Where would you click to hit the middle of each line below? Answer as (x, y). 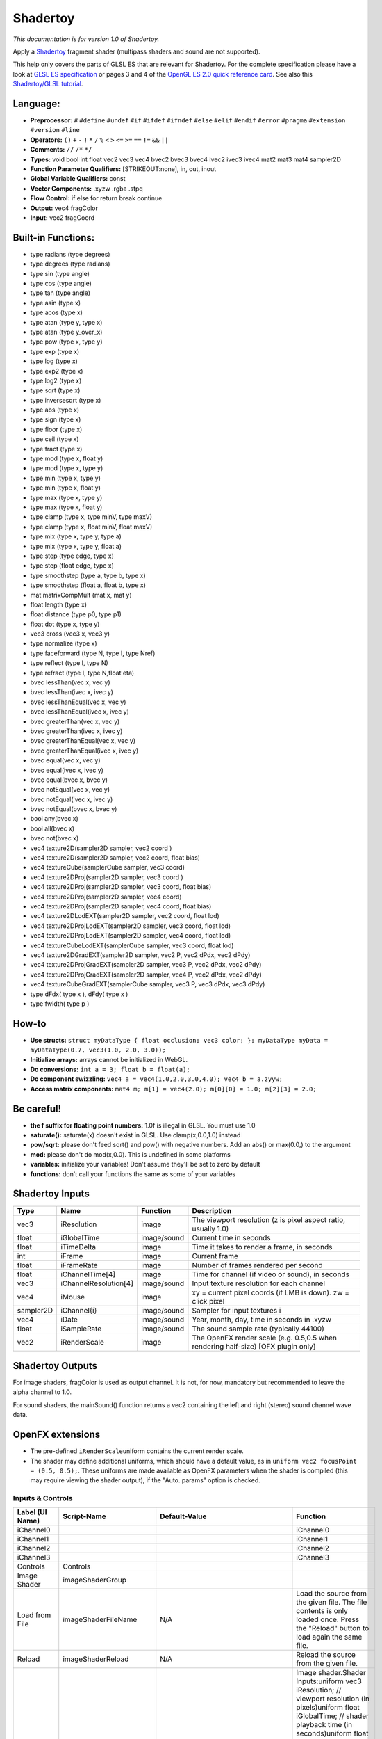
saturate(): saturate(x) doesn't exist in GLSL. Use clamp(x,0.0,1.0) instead (135, 1135)
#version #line (55, 130)
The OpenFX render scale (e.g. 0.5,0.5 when (264, 1338)
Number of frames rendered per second (257, 1265)
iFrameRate (79, 1265)
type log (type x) (54, 361)
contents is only (322, 1611)
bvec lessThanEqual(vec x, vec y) (78, 702)
